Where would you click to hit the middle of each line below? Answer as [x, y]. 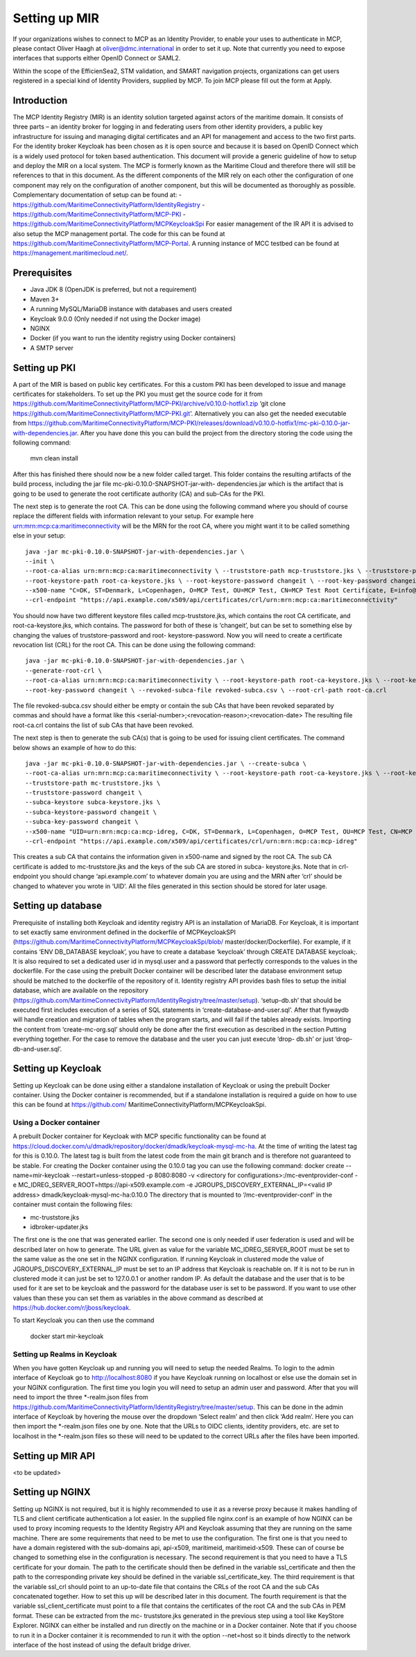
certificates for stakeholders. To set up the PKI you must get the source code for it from [138, 394]
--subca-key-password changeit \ [82, 822]
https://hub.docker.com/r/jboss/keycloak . [72, 1308]
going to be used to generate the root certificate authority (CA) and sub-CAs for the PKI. [139, 494]
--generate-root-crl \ [64, 671]
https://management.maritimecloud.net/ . [70, 253]
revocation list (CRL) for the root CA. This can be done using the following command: [134, 645]
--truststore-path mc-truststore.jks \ [93, 783]
